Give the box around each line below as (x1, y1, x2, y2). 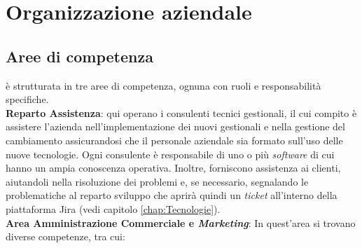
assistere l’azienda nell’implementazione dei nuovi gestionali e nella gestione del (6, 119, 345, 134)
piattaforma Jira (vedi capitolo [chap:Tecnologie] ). (6, 201, 221, 216)
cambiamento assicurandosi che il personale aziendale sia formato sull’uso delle (6, 132, 343, 147)
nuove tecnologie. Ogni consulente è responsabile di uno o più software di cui (6, 146, 335, 161)
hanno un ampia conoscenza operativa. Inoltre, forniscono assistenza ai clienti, (6, 160, 341, 175)
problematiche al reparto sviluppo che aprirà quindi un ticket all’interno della (6, 188, 337, 202)
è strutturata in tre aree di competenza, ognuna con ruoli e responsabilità (6, 78, 321, 92)
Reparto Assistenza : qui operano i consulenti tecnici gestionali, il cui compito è (6, 105, 357, 120)
